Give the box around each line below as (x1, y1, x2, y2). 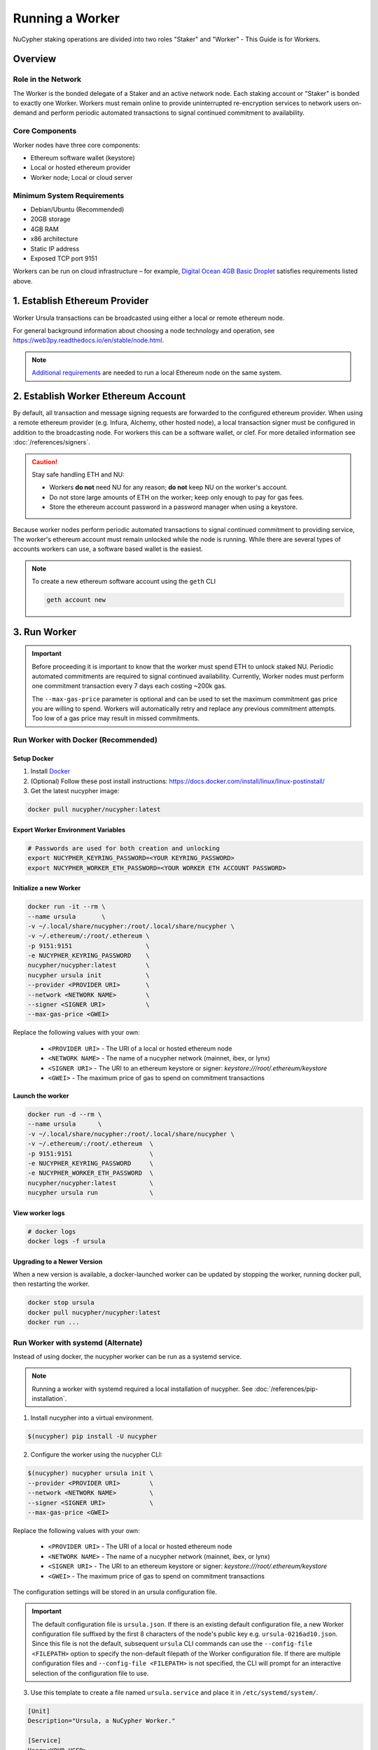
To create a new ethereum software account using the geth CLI (31, 577, 216, 586)
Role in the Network (13, 74, 82, 84)
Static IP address (30, 244, 80, 253)
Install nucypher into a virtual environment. (30, 1414, 154, 1422)
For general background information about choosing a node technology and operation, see (13, 326, 275, 335)
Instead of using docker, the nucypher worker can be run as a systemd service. (13, 1352, 242, 1361)
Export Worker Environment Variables (13, 825, 126, 834)
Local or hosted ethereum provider (30, 163, 131, 171)
